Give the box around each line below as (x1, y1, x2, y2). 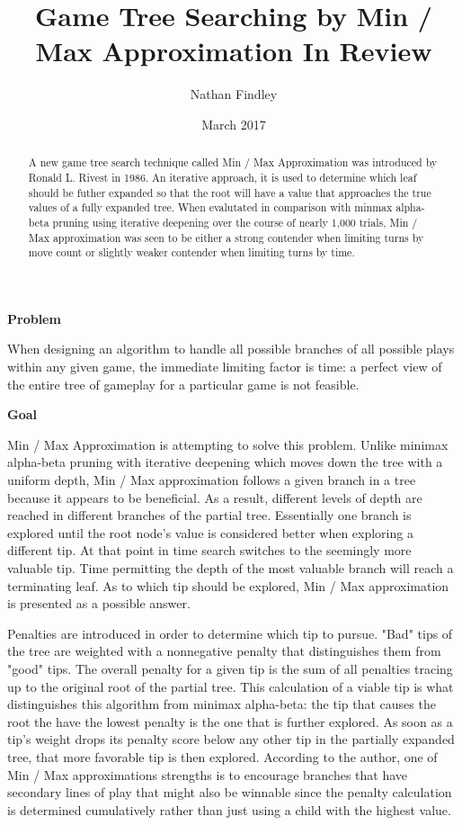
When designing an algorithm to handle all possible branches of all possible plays (7, 339, 455, 358)
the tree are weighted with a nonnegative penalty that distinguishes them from (7, 641, 441, 660)
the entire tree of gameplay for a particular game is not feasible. (7, 374, 360, 393)
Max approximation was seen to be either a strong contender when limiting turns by (28, 229, 424, 245)
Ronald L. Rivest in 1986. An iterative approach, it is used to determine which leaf (28, 169, 417, 184)
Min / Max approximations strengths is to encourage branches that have (7, 765, 408, 784)
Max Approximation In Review (35, 32, 432, 69)
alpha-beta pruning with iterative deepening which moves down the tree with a (7, 453, 443, 471)
